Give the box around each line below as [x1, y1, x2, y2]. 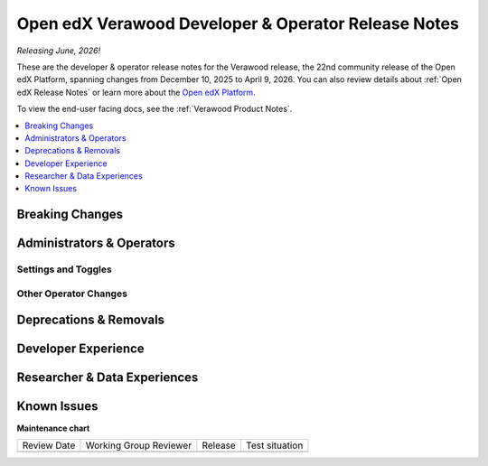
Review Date [22, 439, 76, 452]
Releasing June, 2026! [16, 45, 101, 56]
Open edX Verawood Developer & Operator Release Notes [16, 14, 460, 33]
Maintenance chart [16, 423, 90, 433]
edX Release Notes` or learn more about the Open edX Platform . [16, 87, 257, 98]
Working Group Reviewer [85, 439, 192, 452]
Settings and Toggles [16, 263, 112, 275]
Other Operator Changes [16, 287, 128, 300]
